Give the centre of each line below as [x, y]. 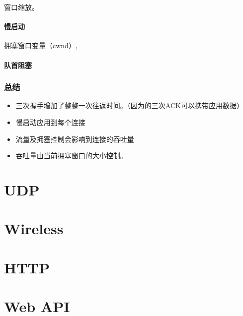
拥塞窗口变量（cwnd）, [41, 45]
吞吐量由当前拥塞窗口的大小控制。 [71, 156]
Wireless [34, 228]
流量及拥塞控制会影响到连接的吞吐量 [75, 139]
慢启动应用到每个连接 [50, 122]
